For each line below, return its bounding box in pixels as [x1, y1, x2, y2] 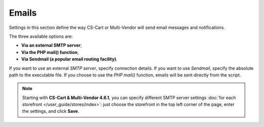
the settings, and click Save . [22, 108, 79, 114]
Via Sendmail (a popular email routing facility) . [21, 56, 117, 62]
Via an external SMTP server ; [21, 42, 82, 49]
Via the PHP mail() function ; [21, 49, 79, 55]
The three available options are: [9, 33, 73, 39]
